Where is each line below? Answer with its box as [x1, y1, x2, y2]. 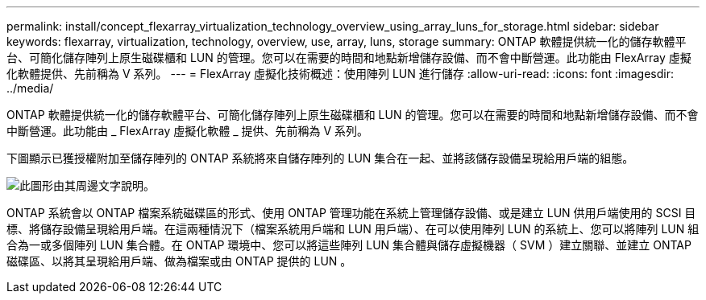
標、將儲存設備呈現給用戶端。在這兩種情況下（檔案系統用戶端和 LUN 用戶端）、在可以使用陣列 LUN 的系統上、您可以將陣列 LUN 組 [6, 222, 700, 236]
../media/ [6, 81, 54, 95]
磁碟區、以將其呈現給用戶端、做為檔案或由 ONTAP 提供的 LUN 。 [6, 254, 352, 268]
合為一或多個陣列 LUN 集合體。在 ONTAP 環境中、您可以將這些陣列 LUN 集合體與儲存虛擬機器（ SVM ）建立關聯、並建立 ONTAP [6, 238, 691, 252]
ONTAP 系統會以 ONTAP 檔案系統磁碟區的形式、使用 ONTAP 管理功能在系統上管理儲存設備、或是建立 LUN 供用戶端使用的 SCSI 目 [6, 206, 696, 220]
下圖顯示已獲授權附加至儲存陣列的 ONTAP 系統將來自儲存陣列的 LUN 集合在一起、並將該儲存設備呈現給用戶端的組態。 [6, 151, 634, 165]
